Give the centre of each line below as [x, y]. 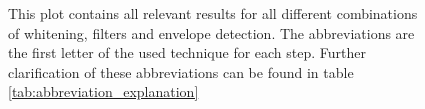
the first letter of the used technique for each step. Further [187, 52]
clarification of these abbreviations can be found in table [181, 71]
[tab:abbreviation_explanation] [103, 91]
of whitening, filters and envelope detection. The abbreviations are [211, 32]
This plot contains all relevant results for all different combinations [213, 13]
